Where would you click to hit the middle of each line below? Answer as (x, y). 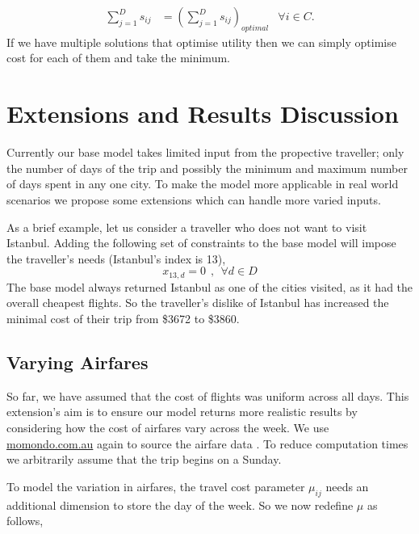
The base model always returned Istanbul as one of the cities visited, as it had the (210, 286)
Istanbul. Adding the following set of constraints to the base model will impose (201, 243)
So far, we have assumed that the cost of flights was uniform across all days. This (208, 395)
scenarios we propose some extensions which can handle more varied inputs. (194, 199)
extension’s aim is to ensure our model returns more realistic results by (182, 412)
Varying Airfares (78, 362)
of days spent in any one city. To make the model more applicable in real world (203, 184)
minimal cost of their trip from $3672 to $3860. (123, 318)
